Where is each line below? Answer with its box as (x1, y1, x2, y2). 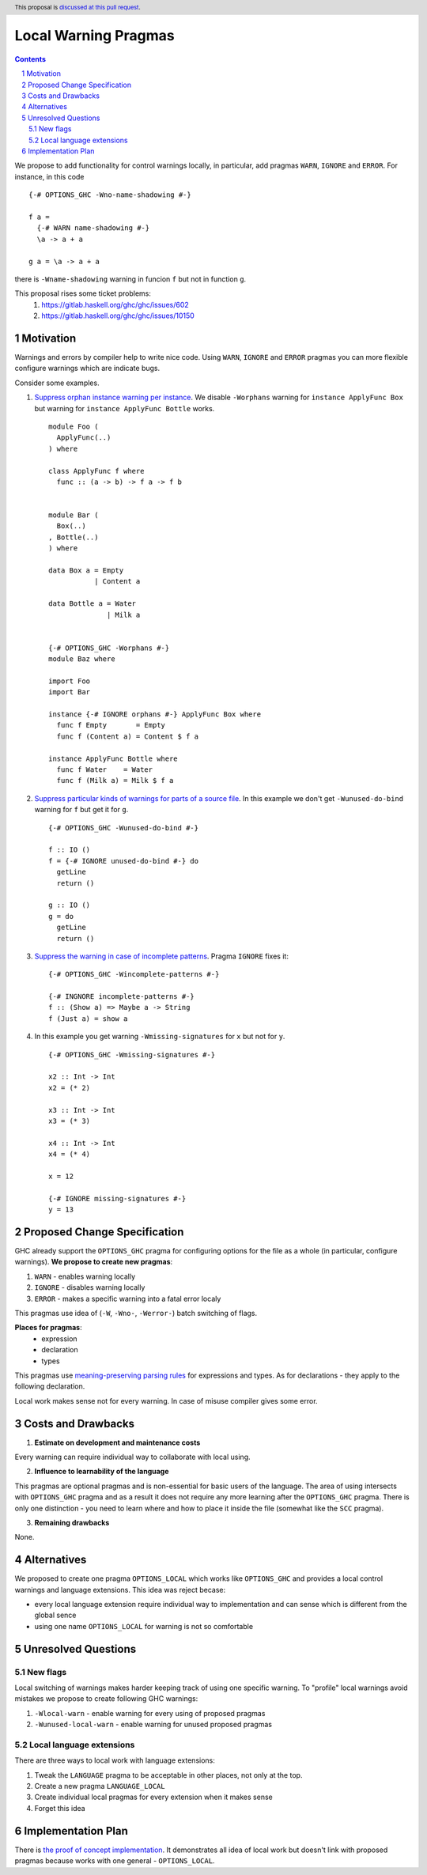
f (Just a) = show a (48, 1014, 128, 1023)
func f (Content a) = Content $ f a (56, 731, 199, 741)
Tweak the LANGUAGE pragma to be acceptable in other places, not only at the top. (34, 1770, 303, 1779)
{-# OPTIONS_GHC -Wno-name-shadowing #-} (28, 191, 191, 199)
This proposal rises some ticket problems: (14, 289, 152, 298)
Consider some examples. (14, 378, 100, 387)
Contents (14, 54, 47, 63)
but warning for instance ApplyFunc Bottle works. (34, 403, 215, 413)
